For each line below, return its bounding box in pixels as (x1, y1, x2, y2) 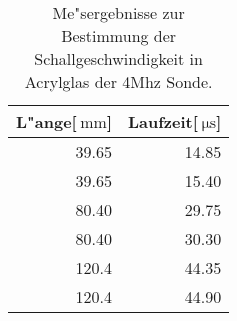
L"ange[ (16, 110, 77, 133)
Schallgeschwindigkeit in (34, 47, 203, 70)
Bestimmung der (61, 24, 177, 47)
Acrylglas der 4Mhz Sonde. (24, 70, 213, 93)
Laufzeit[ (128, 110, 198, 133)
